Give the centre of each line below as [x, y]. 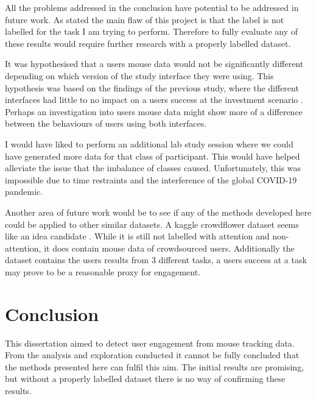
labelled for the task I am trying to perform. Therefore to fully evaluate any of [151, 31]
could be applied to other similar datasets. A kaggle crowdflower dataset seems [152, 224]
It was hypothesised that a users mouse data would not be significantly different [154, 64]
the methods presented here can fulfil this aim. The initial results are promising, [155, 366]
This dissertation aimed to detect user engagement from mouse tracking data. [150, 343]
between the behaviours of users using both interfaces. [106, 123]
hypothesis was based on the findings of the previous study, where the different [152, 87]
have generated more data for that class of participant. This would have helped [153, 156]
